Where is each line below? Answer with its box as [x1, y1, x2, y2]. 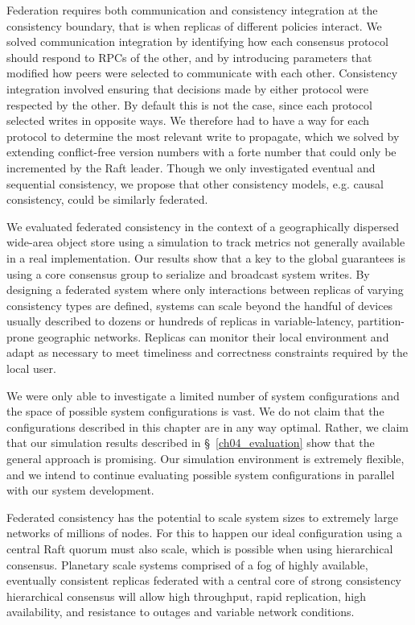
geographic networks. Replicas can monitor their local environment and [37, 328, 389, 345]
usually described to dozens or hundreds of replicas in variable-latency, [6, 312, 354, 329]
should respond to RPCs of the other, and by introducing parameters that [6, 48, 372, 65]
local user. [6, 360, 56, 377]
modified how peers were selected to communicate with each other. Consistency [6, 64, 398, 81]
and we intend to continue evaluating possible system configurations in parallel [6, 466, 395, 482]
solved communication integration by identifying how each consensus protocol [6, 33, 388, 50]
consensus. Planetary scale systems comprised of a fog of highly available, [6, 556, 368, 573]
